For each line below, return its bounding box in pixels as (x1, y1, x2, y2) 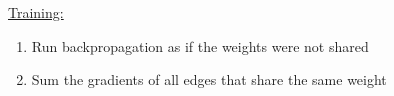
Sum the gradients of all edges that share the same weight (31, 69, 387, 90)
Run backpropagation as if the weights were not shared (31, 35, 369, 56)
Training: (8, 2, 64, 22)
